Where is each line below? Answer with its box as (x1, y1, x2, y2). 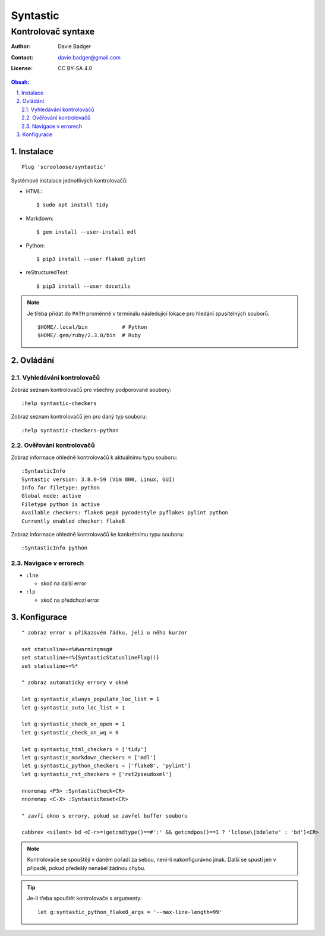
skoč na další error (40, 580, 87, 587)
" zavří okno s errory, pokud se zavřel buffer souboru (21, 812, 188, 819)
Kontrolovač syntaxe (11, 26, 95, 37)
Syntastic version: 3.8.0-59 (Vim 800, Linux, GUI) (21, 476, 175, 483)
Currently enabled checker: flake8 (21, 517, 125, 524)
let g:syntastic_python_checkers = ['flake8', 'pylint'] (21, 762, 191, 769)
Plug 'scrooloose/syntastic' (21, 164, 106, 171)
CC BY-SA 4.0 (58, 65, 93, 72)
